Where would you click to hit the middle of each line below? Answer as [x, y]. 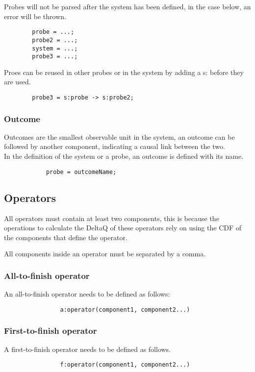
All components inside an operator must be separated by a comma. [105, 254]
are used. [17, 82]
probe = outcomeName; [81, 172]
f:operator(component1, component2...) [125, 365]
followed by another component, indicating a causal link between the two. [115, 146]
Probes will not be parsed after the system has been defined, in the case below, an [127, 6]
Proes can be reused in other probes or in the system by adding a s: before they [124, 72]
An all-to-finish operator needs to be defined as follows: [87, 294]
